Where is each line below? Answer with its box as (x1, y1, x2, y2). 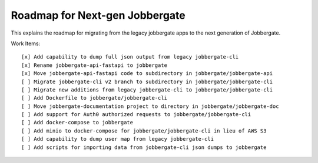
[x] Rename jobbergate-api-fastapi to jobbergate (21, 62, 168, 69)
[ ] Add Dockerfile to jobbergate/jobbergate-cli (21, 94, 168, 101)
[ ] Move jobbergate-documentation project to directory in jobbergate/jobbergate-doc (21, 103, 279, 110)
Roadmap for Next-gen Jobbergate (11, 9, 185, 22)
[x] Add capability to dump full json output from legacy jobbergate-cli (21, 53, 239, 60)
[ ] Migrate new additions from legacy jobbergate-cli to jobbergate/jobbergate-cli (21, 86, 273, 93)
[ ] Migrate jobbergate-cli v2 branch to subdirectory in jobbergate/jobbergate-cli (21, 78, 273, 85)
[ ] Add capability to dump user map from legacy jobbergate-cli (21, 135, 214, 142)
